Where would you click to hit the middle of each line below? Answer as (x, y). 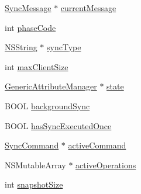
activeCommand (97, 145)
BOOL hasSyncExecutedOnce (58, 125)
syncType (64, 47)
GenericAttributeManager (51, 86)
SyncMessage (28, 8)
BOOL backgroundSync (47, 105)
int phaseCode (30, 27)
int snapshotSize (34, 184)
